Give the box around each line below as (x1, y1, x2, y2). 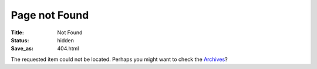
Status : (11, 37, 29, 43)
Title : (11, 29, 25, 36)
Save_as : (11, 45, 33, 52)
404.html (57, 45, 79, 52)
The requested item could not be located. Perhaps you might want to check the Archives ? (11, 56, 228, 63)
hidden (57, 37, 75, 43)
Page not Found (11, 9, 89, 21)
